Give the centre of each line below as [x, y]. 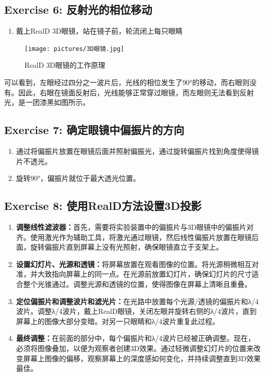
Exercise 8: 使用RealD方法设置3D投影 [103, 206]
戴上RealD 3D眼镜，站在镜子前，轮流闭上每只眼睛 [99, 31]
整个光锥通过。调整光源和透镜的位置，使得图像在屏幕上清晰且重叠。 [137, 284]
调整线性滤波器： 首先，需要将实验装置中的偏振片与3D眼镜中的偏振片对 [135, 227]
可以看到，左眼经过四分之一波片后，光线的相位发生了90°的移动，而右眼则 [127, 82]
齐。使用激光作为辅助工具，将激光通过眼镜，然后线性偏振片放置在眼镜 [134, 237]
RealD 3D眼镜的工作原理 [65, 65]
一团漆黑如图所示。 [57, 102]
